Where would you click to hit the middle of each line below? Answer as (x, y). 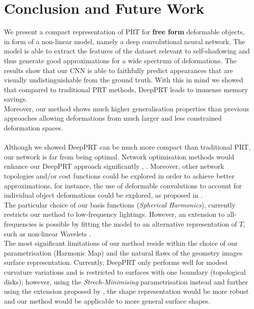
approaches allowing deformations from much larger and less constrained (113, 118)
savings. (16, 99)
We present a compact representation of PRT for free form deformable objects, (124, 32)
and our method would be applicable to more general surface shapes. (107, 300)
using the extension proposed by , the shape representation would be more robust (127, 291)
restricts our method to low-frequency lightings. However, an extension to (114, 214)
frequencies (21, 224)
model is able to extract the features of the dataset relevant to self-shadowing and (127, 51)
